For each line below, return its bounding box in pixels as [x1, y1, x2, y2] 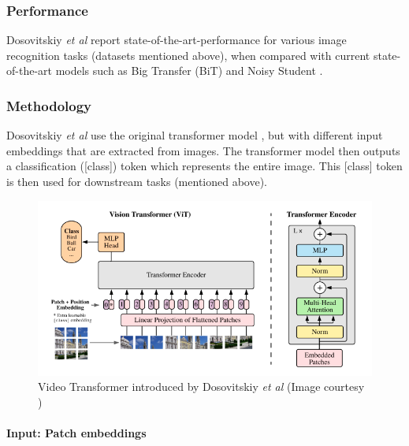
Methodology [6, 95, 92, 115]
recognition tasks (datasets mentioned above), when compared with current [6, 46, 370, 63]
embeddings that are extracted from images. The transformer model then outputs [6, 142, 400, 158]
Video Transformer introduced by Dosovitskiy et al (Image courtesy [38, 378, 365, 395]
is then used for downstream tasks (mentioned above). [6, 173, 268, 189]
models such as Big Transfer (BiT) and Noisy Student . [55, 62, 323, 79]
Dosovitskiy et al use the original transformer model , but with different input [6, 127, 383, 143]
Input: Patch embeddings [6, 424, 147, 440]
